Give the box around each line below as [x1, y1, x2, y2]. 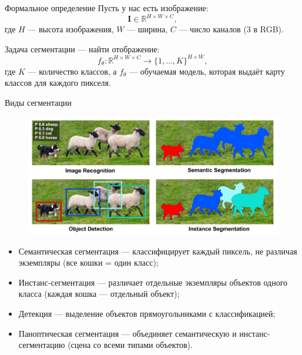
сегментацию [18, 339, 65, 351]
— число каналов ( [179, 23, 247, 35]
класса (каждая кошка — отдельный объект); [18, 287, 180, 300]
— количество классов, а [28, 65, 117, 77]
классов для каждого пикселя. [5, 76, 111, 89]
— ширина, [127, 23, 168, 35]
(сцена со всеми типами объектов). [68, 339, 193, 351]
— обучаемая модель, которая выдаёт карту [129, 65, 285, 77]
